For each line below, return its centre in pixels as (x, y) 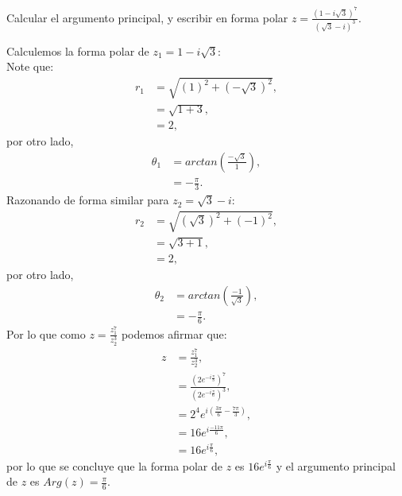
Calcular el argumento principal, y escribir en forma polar (147, 17)
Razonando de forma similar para (88, 200)
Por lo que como (46, 333)
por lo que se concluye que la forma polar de (115, 465)
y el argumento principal (336, 465)
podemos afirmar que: (174, 333)
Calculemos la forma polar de (78, 50)
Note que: (30, 66)
